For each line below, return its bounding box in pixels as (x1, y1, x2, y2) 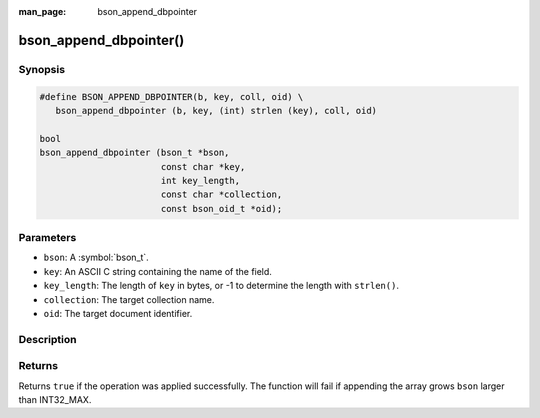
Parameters (18, 231, 77, 245)
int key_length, (160, 175, 240, 186)
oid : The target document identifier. (43, 307, 193, 319)
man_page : (18, 6, 67, 17)
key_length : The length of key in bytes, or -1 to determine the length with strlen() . (43, 280, 400, 292)
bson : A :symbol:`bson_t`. (43, 251, 149, 264)
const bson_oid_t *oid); (160, 203, 283, 214)
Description (18, 332, 77, 346)
